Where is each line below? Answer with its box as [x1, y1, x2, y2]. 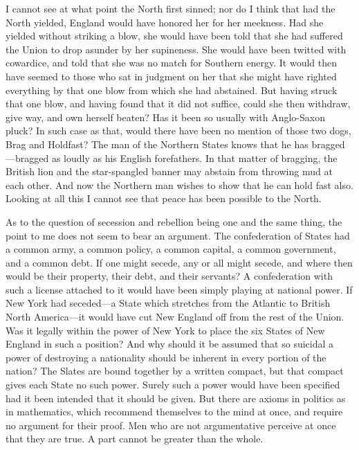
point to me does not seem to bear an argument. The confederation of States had [6, 228, 350, 242]
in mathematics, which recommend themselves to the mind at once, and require [6, 404, 343, 419]
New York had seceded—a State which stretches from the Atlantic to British [6, 296, 331, 310]
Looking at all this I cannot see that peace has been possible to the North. [6, 191, 322, 206]
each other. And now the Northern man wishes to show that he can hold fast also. [6, 177, 353, 192]
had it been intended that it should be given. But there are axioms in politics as [6, 390, 346, 405]
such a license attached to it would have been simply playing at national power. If [6, 282, 353, 296]
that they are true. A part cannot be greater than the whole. [6, 431, 264, 446]
